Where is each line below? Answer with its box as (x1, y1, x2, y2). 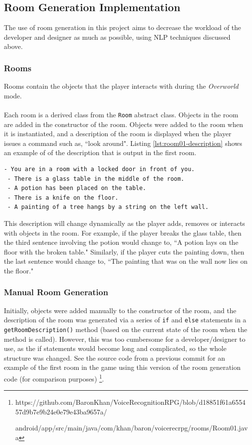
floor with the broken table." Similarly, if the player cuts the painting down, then (4, 246, 244, 256)
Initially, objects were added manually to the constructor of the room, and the (4, 305, 236, 315)
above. (4, 41, 23, 51)
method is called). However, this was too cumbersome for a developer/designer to (4, 334, 246, 344)
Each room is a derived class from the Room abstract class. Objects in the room (4, 109, 238, 119)
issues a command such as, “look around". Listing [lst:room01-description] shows (4, 138, 242, 148)
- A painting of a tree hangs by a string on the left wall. (7, 204, 209, 211)
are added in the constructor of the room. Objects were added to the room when (4, 119, 243, 129)
